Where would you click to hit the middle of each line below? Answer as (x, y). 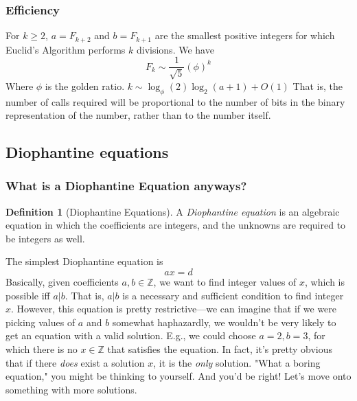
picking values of (41, 322)
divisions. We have (175, 49)
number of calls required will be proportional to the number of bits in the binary (175, 101)
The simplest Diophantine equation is (84, 261)
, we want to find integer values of (225, 282)
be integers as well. (45, 238)
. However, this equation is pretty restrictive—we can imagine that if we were (174, 309)
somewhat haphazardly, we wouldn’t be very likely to (224, 322)
